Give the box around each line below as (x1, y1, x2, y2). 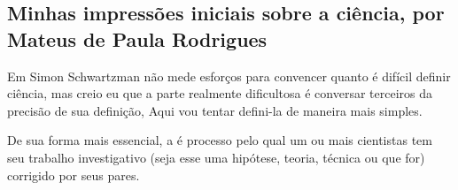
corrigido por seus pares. (7, 165, 140, 184)
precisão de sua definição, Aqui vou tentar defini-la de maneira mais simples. (7, 101, 423, 119)
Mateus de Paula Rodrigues (7, 25, 268, 52)
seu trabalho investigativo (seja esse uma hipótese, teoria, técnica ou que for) (7, 148, 425, 166)
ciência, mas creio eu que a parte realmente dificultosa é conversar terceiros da (7, 84, 433, 103)
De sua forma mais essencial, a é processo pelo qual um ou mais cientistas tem (7, 131, 432, 149)
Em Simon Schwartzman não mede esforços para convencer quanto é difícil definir (7, 66, 451, 85)
